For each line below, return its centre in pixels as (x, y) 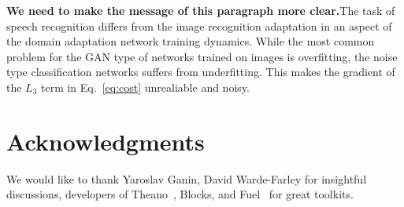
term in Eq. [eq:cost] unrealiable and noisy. (145, 87)
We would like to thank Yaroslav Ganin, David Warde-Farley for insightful (187, 178)
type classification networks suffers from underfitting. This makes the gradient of (201, 72)
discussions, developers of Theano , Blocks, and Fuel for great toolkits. (180, 194)
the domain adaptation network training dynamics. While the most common (191, 41)
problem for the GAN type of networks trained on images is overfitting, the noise (202, 56)
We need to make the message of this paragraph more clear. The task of (201, 10)
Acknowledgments (106, 141)
